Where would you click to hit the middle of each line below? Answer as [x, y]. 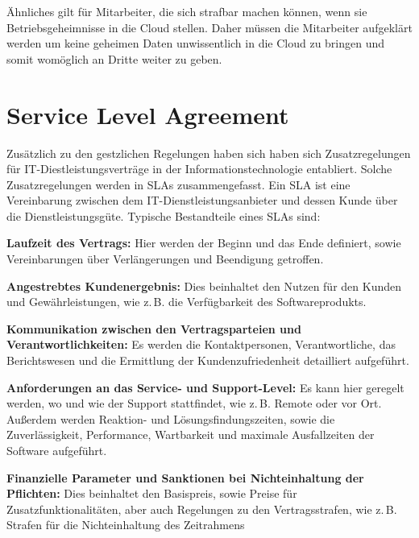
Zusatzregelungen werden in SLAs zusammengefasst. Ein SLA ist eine [178, 184]
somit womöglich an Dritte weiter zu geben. [114, 58]
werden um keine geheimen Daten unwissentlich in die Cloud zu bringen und [196, 43]
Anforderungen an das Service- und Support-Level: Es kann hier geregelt [205, 387]
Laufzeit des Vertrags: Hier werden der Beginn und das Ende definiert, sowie [204, 243]
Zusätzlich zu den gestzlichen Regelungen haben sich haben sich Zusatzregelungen [209, 153]
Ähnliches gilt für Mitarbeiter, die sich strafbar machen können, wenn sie [187, 11]
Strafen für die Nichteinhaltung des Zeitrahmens [126, 525]
